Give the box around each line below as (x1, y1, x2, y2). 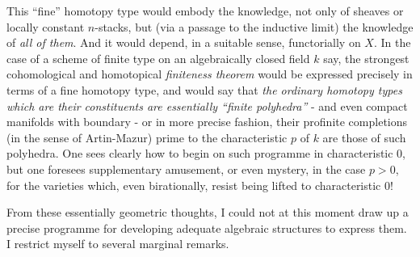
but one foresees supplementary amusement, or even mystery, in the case (6, 160, 366, 177)
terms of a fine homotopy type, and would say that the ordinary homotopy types (6, 81, 402, 98)
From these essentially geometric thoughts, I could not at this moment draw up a (6, 204, 409, 221)
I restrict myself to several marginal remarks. (6, 235, 229, 252)
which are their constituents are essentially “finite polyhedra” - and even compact (6, 97, 408, 114)
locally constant (6, 18, 85, 35)
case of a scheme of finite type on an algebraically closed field (6, 49, 310, 66)
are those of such (322, 128, 406, 145)
